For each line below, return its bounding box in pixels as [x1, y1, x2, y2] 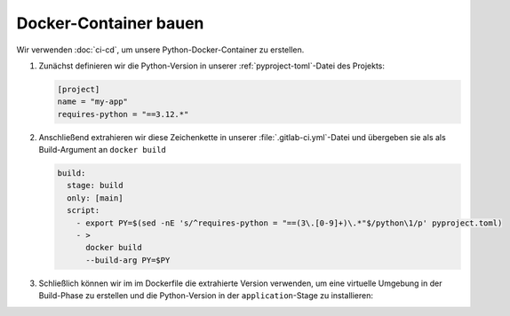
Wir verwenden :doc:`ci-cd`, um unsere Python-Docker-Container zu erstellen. [16, 44, 305, 55]
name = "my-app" [57, 97, 129, 107]
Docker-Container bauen [16, 13, 204, 33]
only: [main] [67, 193, 124, 203]
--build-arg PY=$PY [85, 255, 171, 265]
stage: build [67, 180, 124, 191]
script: [67, 205, 100, 216]
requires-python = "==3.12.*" [57, 109, 189, 119]
